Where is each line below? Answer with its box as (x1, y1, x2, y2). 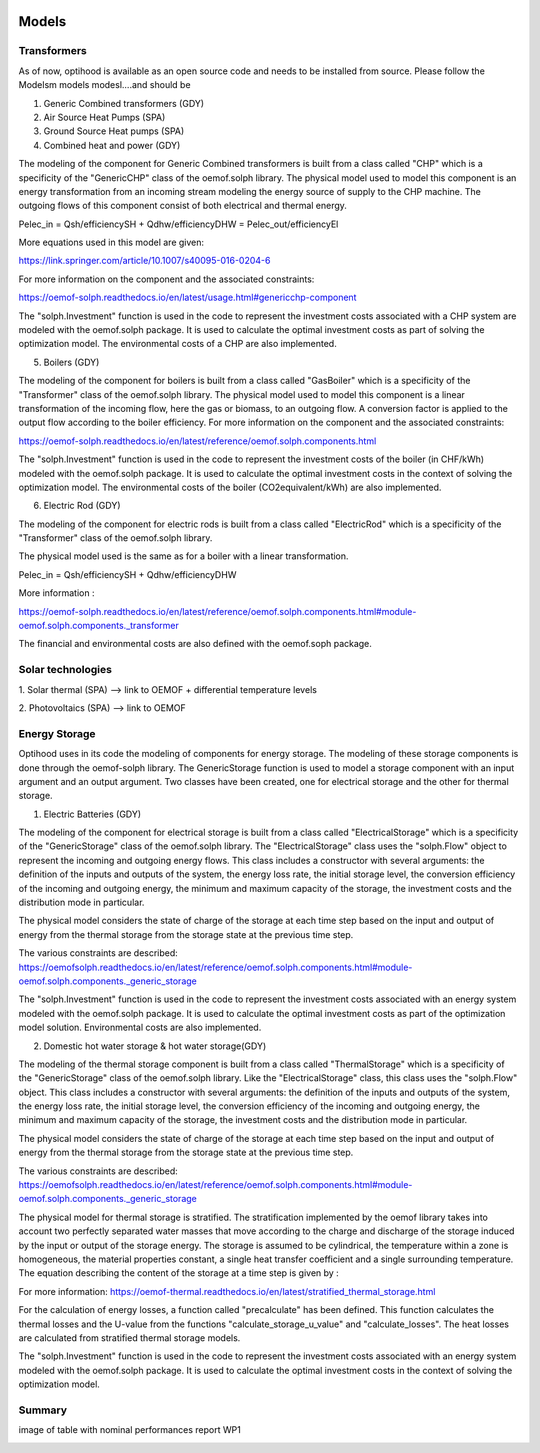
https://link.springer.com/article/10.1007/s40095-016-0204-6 (18, 255, 271, 267)
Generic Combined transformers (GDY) (43, 97, 205, 109)
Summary (18, 1403, 68, 1417)
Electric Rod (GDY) (43, 500, 121, 512)
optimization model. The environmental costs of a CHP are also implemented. (18, 338, 337, 350)
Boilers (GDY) (43, 356, 100, 368)
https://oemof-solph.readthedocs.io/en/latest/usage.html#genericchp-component (18, 291, 357, 304)
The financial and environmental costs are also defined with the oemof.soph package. (18, 638, 372, 650)
